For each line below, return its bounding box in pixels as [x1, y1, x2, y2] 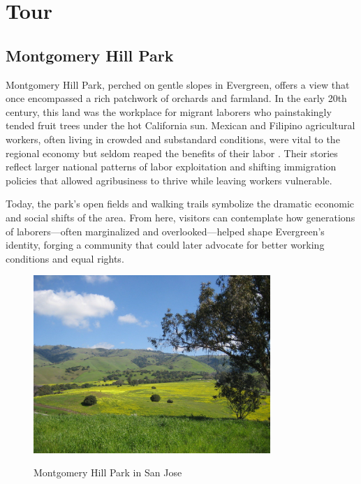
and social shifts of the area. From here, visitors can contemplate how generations [6, 210, 355, 224]
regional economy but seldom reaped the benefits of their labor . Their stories [6, 145, 338, 160]
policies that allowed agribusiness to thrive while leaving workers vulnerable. [6, 173, 332, 187]
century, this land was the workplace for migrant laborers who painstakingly [6, 104, 332, 119]
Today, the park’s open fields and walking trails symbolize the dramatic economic [6, 196, 354, 211]
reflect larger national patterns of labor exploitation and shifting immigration [6, 159, 337, 174]
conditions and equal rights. [6, 251, 124, 265]
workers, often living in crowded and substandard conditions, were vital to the [6, 131, 340, 146]
